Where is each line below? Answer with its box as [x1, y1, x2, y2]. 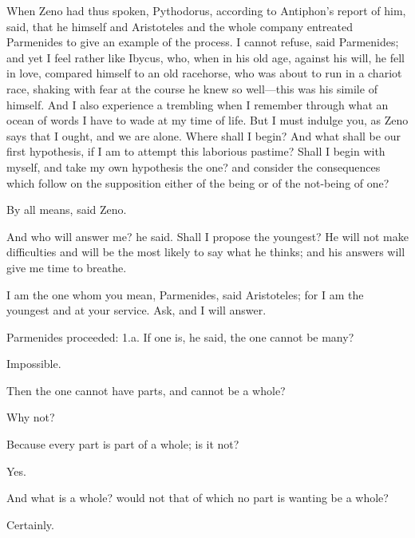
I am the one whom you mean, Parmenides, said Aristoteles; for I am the [6, 286, 364, 303]
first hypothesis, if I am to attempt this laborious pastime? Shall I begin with [6, 143, 385, 160]
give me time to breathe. [6, 259, 127, 275]
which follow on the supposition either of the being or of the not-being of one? [6, 174, 389, 191]
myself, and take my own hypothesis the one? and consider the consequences [6, 158, 381, 175]
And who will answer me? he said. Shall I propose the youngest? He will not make [6, 227, 409, 244]
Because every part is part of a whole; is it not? [6, 436, 239, 453]
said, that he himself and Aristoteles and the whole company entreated [6, 18, 353, 34]
